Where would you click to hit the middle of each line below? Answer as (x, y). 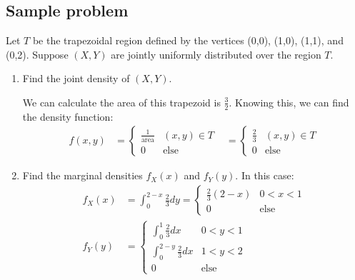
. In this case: (265, 175)
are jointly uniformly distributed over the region (216, 54)
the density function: (68, 116)
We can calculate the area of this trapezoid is (121, 102)
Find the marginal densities (82, 175)
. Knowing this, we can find (289, 102)
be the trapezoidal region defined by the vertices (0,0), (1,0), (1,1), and (188, 40)
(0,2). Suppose (37, 54)
